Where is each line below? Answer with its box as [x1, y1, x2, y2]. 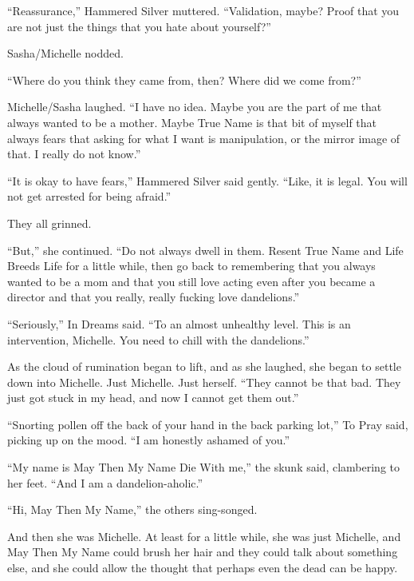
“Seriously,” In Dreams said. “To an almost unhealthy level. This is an [7, 315, 351, 332]
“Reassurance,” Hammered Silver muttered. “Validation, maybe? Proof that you [7, 2, 400, 18]
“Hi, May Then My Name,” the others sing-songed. [7, 501, 258, 518]
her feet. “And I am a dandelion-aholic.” [7, 474, 203, 491]
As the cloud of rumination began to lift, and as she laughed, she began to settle [7, 358, 401, 375]
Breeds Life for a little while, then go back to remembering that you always [7, 257, 376, 274]
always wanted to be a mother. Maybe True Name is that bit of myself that [7, 113, 377, 130]
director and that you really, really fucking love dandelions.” [7, 289, 300, 305]
